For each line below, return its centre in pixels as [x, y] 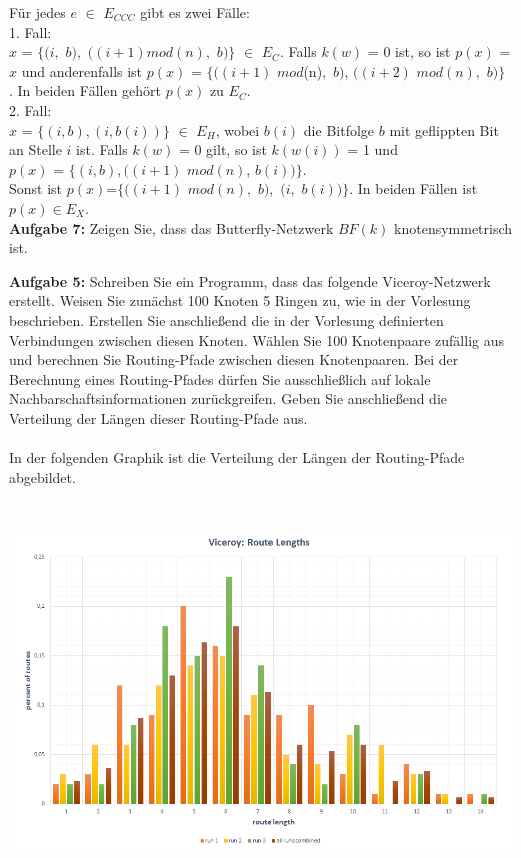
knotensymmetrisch [453, 227]
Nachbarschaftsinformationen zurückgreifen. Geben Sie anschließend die [228, 398]
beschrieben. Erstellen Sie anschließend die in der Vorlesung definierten [226, 319]
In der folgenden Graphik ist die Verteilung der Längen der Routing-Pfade [237, 457]
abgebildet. [42, 476]
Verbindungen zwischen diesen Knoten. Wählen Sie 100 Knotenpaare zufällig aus [257, 339]
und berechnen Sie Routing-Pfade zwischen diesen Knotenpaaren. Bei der [234, 359]
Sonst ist [36, 188]
